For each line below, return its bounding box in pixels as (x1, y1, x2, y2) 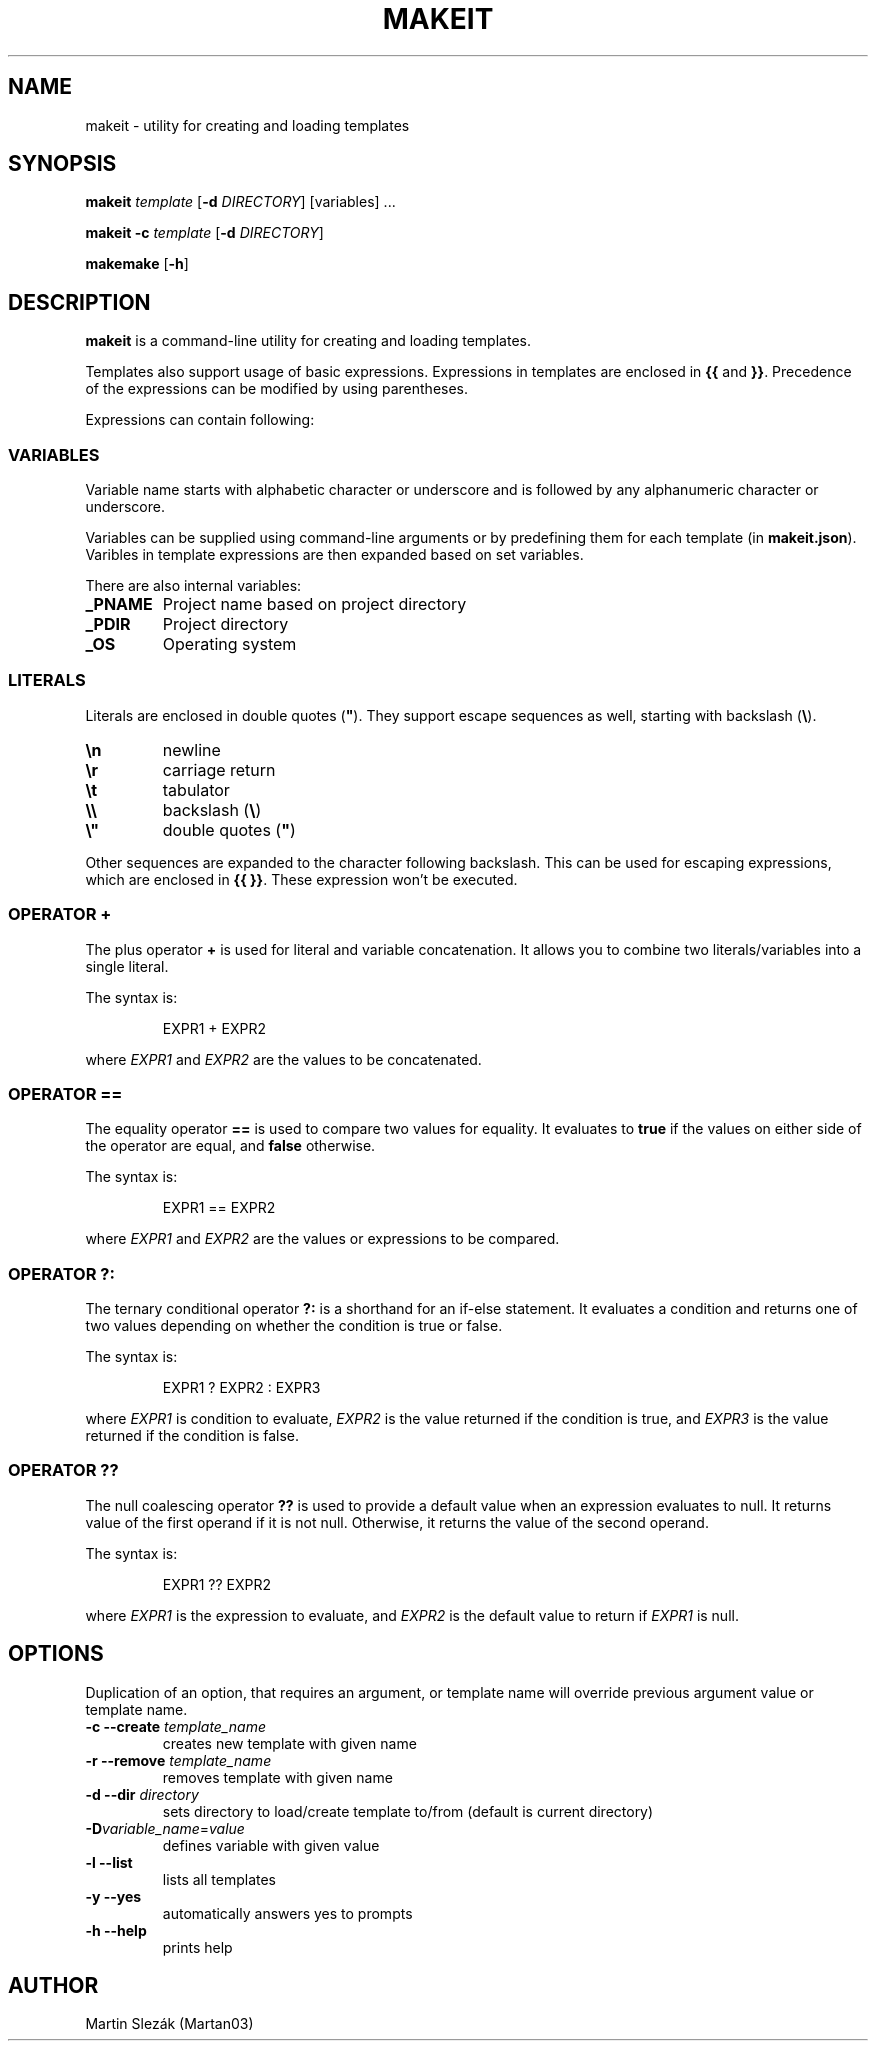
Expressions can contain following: (85, 411, 315, 429)
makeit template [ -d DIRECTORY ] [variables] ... (85, 193, 396, 211)
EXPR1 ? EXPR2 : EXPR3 (162, 1379, 321, 1397)
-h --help (85, 1921, 147, 1939)
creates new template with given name (162, 1734, 417, 1752)
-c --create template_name (85, 1717, 266, 1735)
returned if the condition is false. (85, 1427, 300, 1445)
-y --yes (85, 1887, 142, 1905)
